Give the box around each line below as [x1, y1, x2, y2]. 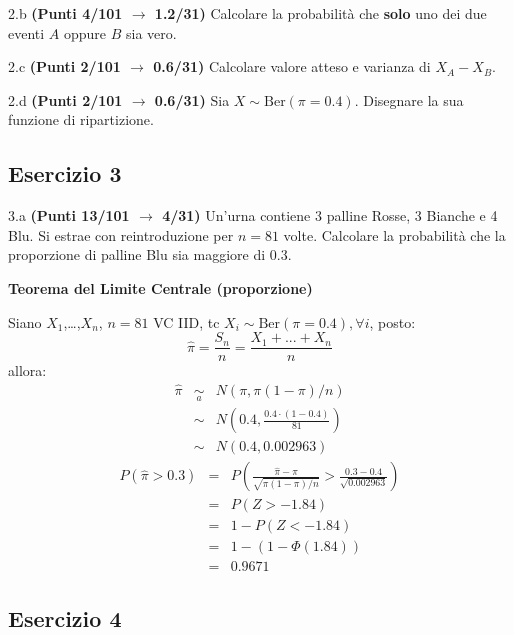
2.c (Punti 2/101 [8, 56, 121, 77]
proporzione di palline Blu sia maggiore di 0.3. [8, 244, 292, 265]
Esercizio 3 [8, 158, 122, 189]
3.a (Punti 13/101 [8, 205, 130, 226]
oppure [63, 22, 107, 43]
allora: [8, 360, 47, 381]
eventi [8, 22, 45, 43]
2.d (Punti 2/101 [8, 89, 123, 110]
